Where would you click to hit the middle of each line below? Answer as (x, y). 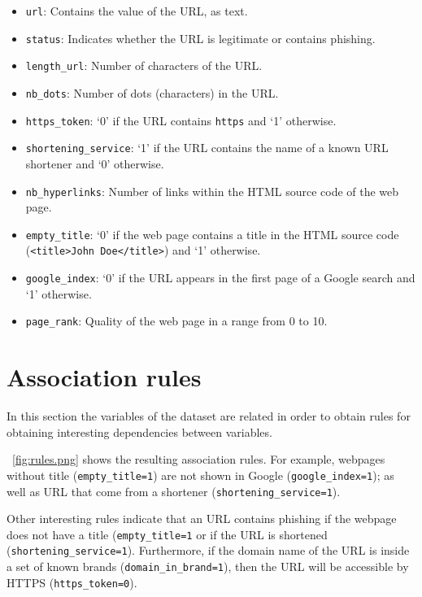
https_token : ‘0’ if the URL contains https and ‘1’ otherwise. (181, 120)
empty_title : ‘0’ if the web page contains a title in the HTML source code (212, 234)
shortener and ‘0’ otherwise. (95, 163)
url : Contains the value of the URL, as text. (137, 11)
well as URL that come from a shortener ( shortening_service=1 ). (174, 491)
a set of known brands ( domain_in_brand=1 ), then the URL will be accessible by (208, 566)
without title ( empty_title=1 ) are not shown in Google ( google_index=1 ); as (200, 475)
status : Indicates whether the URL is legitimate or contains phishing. (200, 38)
